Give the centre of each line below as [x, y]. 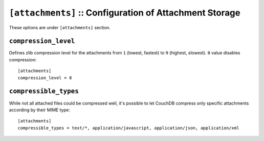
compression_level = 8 [45, 78]
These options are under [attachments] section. [60, 27]
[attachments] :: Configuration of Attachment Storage [125, 13]
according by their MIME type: [40, 110]
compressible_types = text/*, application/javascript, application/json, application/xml [129, 128]
